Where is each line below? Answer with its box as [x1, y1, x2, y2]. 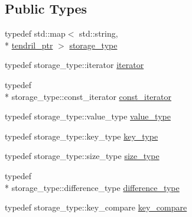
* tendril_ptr [5, 38, 53, 51]
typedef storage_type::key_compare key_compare [5, 201, 187, 213]
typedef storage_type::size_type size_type [5, 150, 160, 162]
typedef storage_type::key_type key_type [5, 129, 158, 142]
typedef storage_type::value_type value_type [5, 110, 171, 122]
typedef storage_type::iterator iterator [5, 59, 144, 71]
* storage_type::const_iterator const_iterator [5, 90, 172, 102]
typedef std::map [5, 27, 66, 40]
